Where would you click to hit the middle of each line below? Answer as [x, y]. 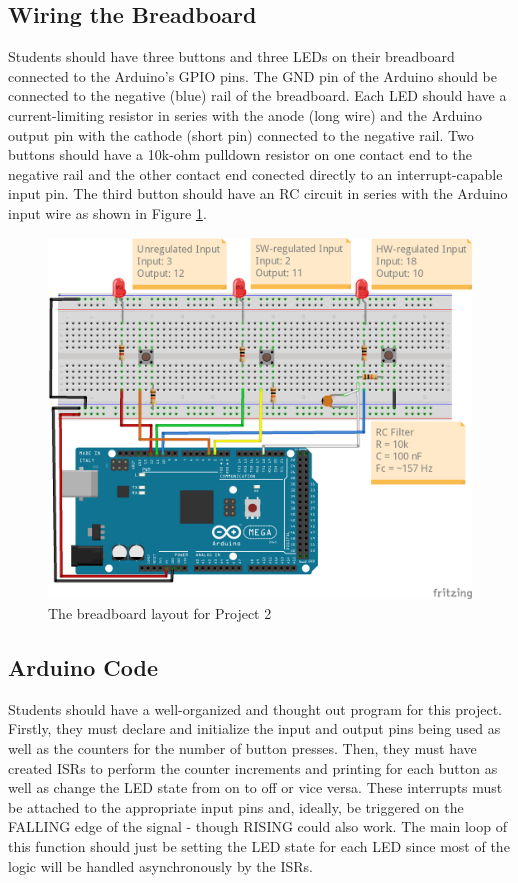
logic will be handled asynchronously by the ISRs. [160, 865]
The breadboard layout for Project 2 [160, 613]
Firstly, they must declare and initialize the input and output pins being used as [254, 728]
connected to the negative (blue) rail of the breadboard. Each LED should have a [257, 95]
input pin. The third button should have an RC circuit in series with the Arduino [258, 193]
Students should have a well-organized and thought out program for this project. [255, 708]
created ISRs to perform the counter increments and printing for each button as [253, 767]
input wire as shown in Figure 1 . [107, 212]
